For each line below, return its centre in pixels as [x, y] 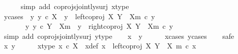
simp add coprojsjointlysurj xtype [75, 6]
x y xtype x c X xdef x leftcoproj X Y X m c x [100, 46]
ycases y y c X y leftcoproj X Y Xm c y [79, 16]
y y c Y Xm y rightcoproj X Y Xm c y [99, 26]
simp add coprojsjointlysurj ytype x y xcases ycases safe [119, 36]
